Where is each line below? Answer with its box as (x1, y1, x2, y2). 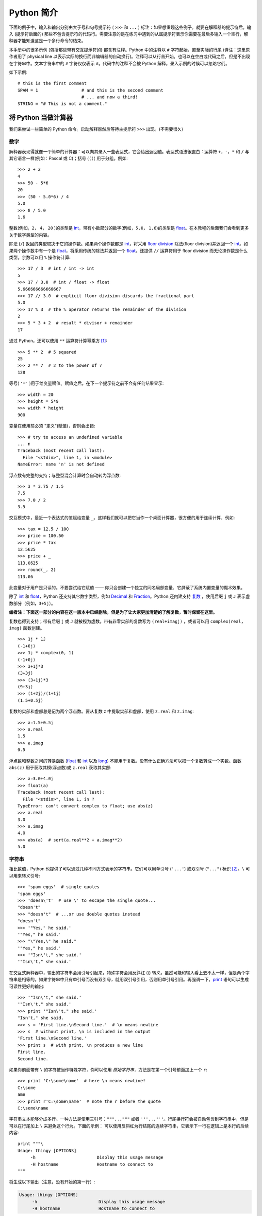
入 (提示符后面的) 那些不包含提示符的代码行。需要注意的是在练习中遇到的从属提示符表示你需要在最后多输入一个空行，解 (9, 31, 248, 36)
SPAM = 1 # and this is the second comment (17, 88, 164, 93)
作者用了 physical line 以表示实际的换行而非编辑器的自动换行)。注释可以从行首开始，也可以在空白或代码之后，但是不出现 (9, 54, 250, 59)
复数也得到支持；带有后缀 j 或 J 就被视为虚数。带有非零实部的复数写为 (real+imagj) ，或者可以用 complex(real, (9, 618, 244, 624)
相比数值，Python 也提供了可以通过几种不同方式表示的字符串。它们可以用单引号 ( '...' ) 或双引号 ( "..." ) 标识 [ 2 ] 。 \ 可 (9, 866, 250, 872)
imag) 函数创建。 (9, 625, 45, 631)
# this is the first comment (17, 81, 87, 86)
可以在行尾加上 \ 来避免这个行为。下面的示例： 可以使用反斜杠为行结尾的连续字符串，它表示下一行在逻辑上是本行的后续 (9, 1123, 249, 1128)
